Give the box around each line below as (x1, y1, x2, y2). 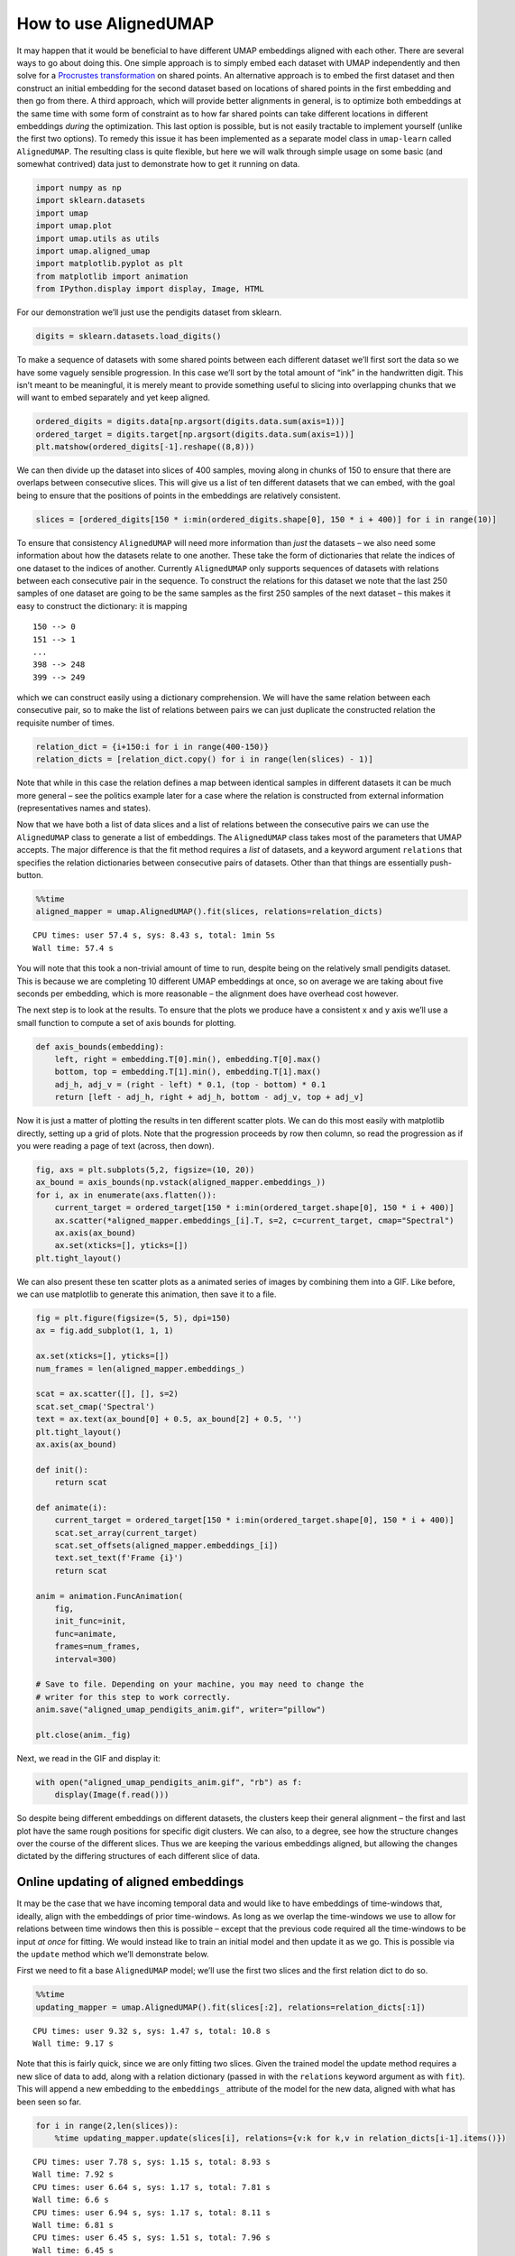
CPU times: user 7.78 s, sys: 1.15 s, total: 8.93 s (32, 2157, 271, 2167)
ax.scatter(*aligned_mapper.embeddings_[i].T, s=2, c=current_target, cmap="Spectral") (54, 1215, 455, 1225)
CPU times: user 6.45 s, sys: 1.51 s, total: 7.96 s (32, 2233, 271, 2242)
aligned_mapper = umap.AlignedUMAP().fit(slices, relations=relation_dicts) (35, 907, 383, 917)
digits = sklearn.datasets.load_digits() (35, 331, 222, 342)
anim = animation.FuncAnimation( (35, 1591, 184, 1601)
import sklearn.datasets (35, 195, 146, 206)
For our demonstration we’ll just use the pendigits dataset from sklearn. (16, 307, 282, 318)
